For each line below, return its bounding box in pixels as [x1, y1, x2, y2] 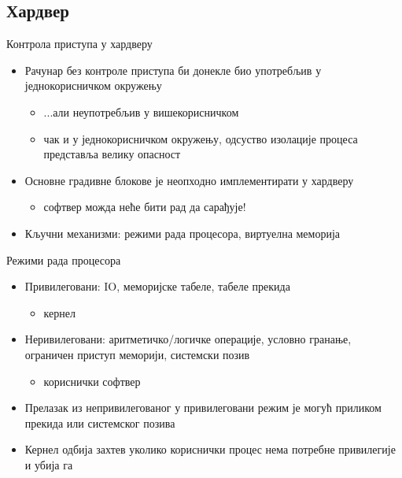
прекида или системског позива [24, 414, 175, 431]
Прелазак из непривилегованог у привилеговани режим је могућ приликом [24, 399, 382, 416]
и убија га [24, 456, 73, 472]
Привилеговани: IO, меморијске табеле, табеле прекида [24, 278, 290, 295]
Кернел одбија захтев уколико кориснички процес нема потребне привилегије [24, 441, 396, 458]
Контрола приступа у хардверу [6, 35, 153, 52]
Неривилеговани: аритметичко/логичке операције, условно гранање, [24, 331, 352, 347]
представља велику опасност [43, 146, 181, 162]
